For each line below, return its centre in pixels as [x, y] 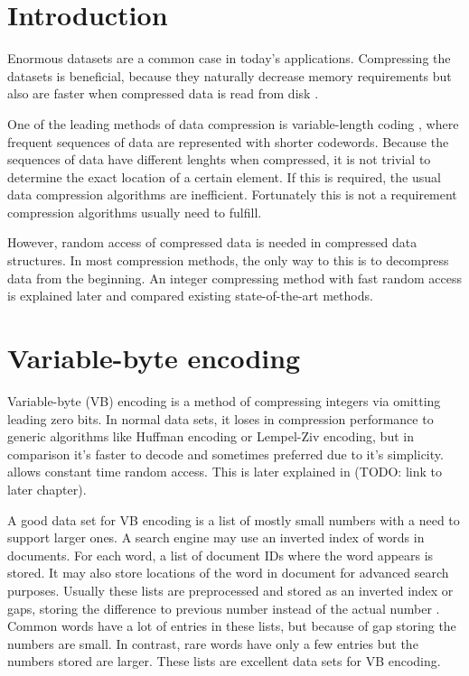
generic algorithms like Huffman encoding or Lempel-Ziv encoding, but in [211, 436]
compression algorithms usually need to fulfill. [135, 212]
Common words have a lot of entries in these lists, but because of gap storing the [232, 626]
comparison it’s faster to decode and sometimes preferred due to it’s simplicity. [225, 454]
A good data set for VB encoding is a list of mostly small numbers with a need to [234, 519]
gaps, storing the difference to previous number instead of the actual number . [224, 608]
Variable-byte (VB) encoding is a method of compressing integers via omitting [224, 400]
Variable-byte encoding [154, 358]
